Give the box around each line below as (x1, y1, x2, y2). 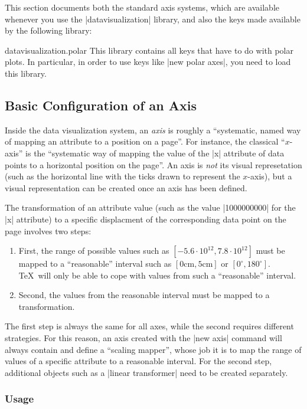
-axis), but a (247, 170, 292, 182)
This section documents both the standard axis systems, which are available (5, 1, 279, 13)
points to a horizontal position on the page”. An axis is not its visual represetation (5, 158, 302, 171)
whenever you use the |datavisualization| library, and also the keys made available (5, 12, 301, 25)
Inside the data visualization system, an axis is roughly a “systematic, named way (5, 123, 301, 136)
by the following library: (5, 24, 92, 37)
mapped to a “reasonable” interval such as (18, 257, 172, 270)
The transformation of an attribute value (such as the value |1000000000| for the (5, 201, 296, 214)
